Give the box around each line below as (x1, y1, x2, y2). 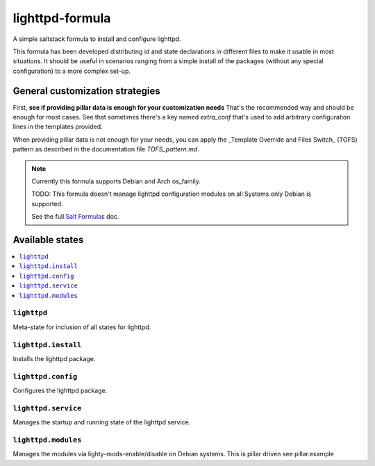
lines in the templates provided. (12, 122, 103, 131)
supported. (31, 199, 63, 208)
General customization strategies (12, 85, 161, 97)
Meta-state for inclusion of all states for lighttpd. (12, 323, 151, 331)
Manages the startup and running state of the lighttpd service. (12, 418, 191, 426)
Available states (12, 233, 84, 246)
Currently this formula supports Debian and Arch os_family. (31, 177, 201, 185)
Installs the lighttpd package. (12, 354, 96, 363)
